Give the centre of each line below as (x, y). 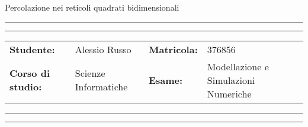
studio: (26, 87)
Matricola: (173, 49)
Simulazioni (231, 80)
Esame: (166, 80)
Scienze (90, 73)
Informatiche (101, 87)
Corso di (30, 73)
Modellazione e (238, 66)
